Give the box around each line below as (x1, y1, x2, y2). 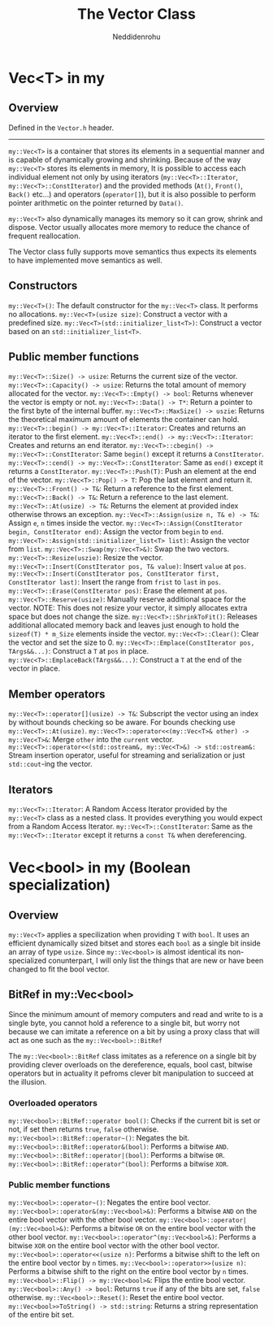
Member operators (8, 687, 106, 701)
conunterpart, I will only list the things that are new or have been (48, 956, 264, 965)
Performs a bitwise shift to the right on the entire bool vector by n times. (8, 1267, 249, 1276)
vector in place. (8, 663, 61, 673)
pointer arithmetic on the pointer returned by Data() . (8, 198, 184, 207)
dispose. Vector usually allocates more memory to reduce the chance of (8, 222, 250, 232)
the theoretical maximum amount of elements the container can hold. (8, 415, 240, 424)
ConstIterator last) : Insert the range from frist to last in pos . (8, 577, 221, 587)
